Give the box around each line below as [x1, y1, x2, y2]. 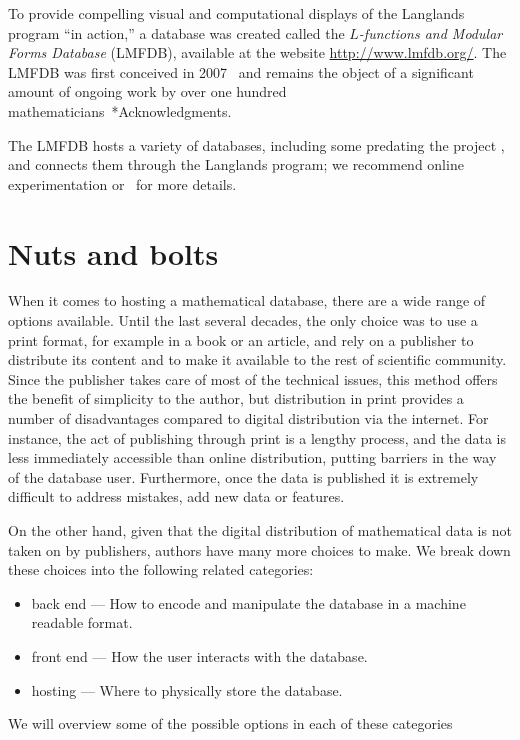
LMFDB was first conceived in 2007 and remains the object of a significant [8, 61, 474, 82]
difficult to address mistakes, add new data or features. [8, 486, 345, 507]
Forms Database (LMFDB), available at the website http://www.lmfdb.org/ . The [8, 42, 507, 63]
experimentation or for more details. [8, 173, 237, 194]
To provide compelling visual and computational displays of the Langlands [8, 3, 465, 23]
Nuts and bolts [8, 232, 219, 273]
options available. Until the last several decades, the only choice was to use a [8, 310, 478, 331]
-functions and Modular [358, 22, 503, 43]
